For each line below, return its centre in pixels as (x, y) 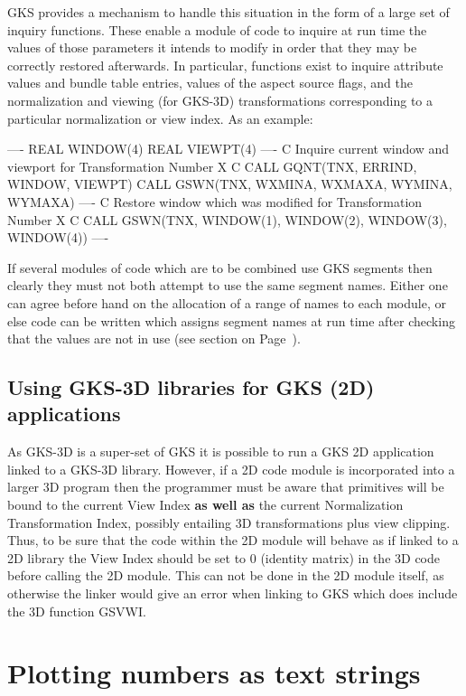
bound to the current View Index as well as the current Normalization (205, 505)
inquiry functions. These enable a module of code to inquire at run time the (217, 29)
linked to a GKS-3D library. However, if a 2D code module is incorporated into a (231, 469)
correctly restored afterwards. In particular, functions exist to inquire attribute (225, 65)
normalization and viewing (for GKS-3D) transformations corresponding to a (220, 100)
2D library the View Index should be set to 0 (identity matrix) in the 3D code (224, 557)
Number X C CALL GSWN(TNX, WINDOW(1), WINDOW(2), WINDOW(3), (227, 219)
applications (64, 414)
